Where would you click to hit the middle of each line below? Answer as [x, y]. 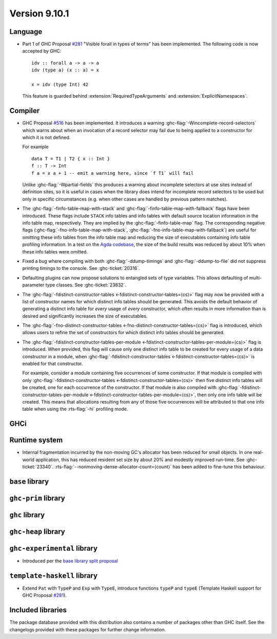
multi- [255, 278]
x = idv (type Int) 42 [60, 85]
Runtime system [36, 440]
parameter [33, 285]
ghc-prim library [37, 498]
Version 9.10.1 [39, 13]
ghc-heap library [37, 531]
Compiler [25, 111]
